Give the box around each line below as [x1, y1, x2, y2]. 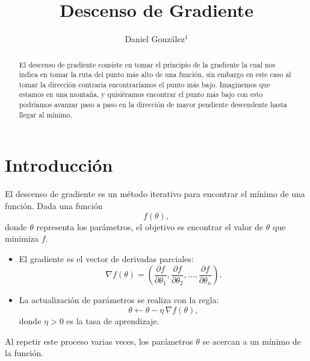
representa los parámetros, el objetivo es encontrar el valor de [36, 220, 264, 233]
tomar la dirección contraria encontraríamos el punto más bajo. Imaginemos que [19, 79, 270, 89]
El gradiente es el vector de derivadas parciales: [19, 252, 194, 265]
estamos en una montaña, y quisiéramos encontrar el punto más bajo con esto [19, 89, 263, 99]
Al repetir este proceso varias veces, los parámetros [5, 334, 193, 347]
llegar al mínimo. [19, 109, 72, 119]
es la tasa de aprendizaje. [66, 314, 160, 327]
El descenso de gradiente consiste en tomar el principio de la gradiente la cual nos [19, 59, 276, 69]
